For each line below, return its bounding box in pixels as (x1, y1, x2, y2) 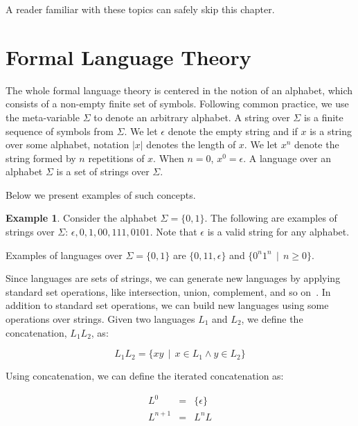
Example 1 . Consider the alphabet (6, 211, 157, 225)
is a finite (303, 109, 343, 124)
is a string (310, 123, 352, 138)
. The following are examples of (204, 211, 337, 225)
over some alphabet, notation (6, 137, 129, 152)
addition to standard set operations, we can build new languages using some (6, 298, 329, 312)
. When (153, 150, 184, 165)
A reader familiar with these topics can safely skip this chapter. (6, 2, 275, 16)
